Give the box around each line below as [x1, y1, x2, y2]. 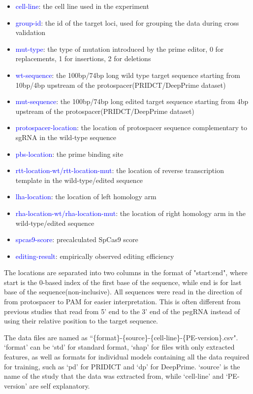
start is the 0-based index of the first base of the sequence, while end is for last [4, 277, 242, 287]
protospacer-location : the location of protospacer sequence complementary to [15, 122, 247, 133]
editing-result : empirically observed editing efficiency [15, 251, 174, 261]
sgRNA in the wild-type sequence [15, 132, 116, 142]
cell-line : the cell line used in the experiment [15, 1, 149, 11]
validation [15, 27, 46, 37]
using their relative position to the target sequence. [4, 316, 158, 326]
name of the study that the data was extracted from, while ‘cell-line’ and [4, 371, 224, 381]
